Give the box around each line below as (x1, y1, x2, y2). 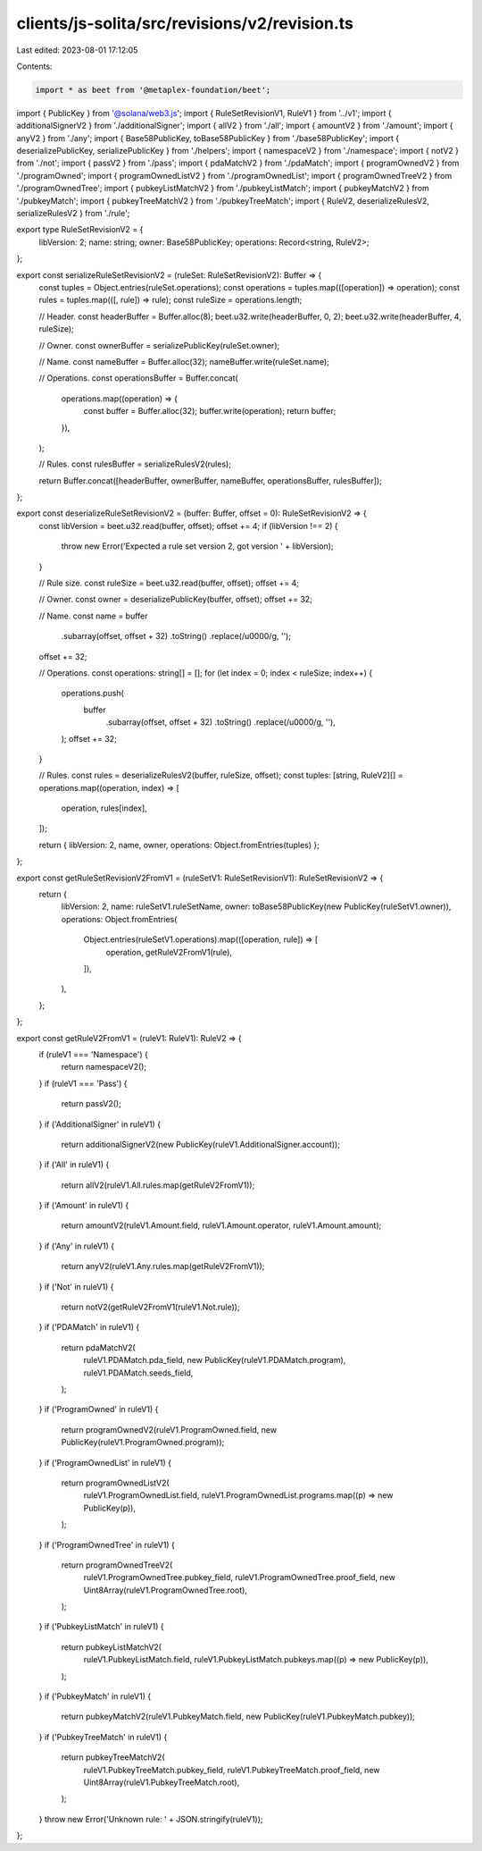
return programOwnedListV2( (61, 1477, 170, 1488)
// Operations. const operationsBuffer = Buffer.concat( (38, 373, 238, 383)
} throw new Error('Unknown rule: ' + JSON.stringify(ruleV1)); (38, 1813, 263, 1824)
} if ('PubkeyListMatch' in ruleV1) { (38, 1621, 164, 1632)
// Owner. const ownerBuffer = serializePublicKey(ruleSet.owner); (38, 340, 280, 350)
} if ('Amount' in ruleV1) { (38, 1200, 129, 1211)
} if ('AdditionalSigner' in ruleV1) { (38, 1118, 161, 1130)
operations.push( (61, 688, 124, 699)
